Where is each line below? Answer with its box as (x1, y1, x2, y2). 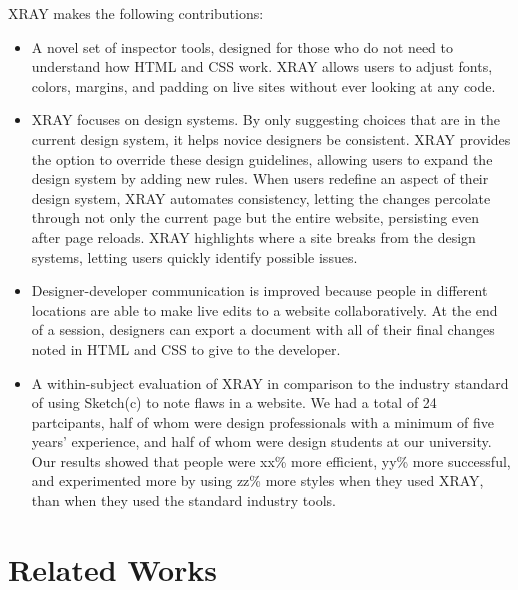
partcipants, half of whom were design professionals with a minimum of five (31, 411, 494, 432)
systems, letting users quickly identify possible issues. (31, 246, 358, 267)
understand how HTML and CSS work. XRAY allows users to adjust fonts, (31, 56, 493, 77)
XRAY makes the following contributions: (8, 3, 264, 23)
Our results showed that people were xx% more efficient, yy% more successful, (31, 450, 511, 471)
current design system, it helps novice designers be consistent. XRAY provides (31, 128, 511, 149)
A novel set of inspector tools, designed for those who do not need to (31, 36, 454, 57)
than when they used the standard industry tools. (31, 490, 336, 511)
